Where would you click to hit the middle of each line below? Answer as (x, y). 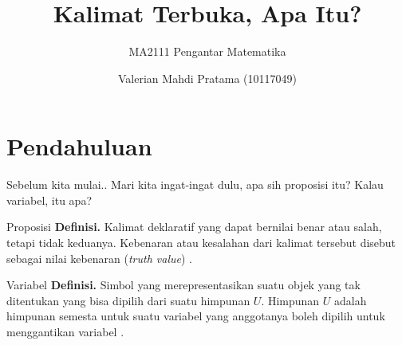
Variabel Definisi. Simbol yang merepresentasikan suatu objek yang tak (183, 285)
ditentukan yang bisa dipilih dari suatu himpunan (128, 300)
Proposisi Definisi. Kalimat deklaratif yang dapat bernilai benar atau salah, (194, 227)
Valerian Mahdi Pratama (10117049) (207, 78)
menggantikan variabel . (65, 331)
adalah (351, 300)
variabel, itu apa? (49, 200)
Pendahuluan (79, 146)
